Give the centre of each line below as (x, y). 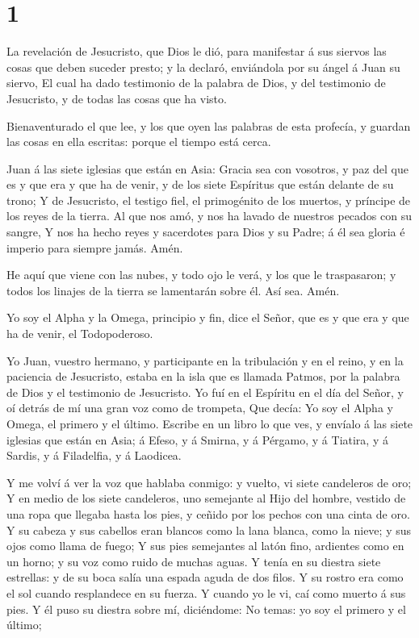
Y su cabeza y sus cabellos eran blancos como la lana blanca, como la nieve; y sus (209, 530)
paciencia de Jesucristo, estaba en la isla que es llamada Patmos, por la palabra (203, 376)
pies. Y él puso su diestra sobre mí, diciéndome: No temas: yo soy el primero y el (206, 609)
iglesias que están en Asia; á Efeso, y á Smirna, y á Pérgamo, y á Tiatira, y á (197, 439)
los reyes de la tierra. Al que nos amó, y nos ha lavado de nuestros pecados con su (209, 216)
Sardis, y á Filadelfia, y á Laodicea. (94, 455)
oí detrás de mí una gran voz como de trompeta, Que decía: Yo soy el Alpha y (200, 408)
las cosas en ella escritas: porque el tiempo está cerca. (139, 142)
